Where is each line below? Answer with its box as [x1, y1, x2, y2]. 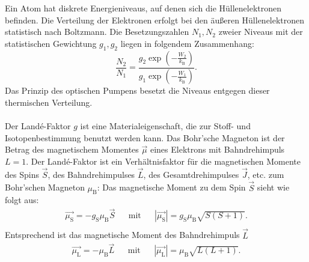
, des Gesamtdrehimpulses [143, 168, 239, 180]
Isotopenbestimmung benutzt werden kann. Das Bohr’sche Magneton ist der [5, 131, 285, 144]
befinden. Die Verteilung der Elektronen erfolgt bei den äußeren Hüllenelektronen [5, 13, 305, 26]
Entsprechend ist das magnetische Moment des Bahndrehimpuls [5, 228, 240, 241]
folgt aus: [5, 193, 39, 206]
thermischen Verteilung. [5, 96, 93, 109]
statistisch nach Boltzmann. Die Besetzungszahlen [5, 25, 189, 38]
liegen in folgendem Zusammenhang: [120, 37, 254, 49]
